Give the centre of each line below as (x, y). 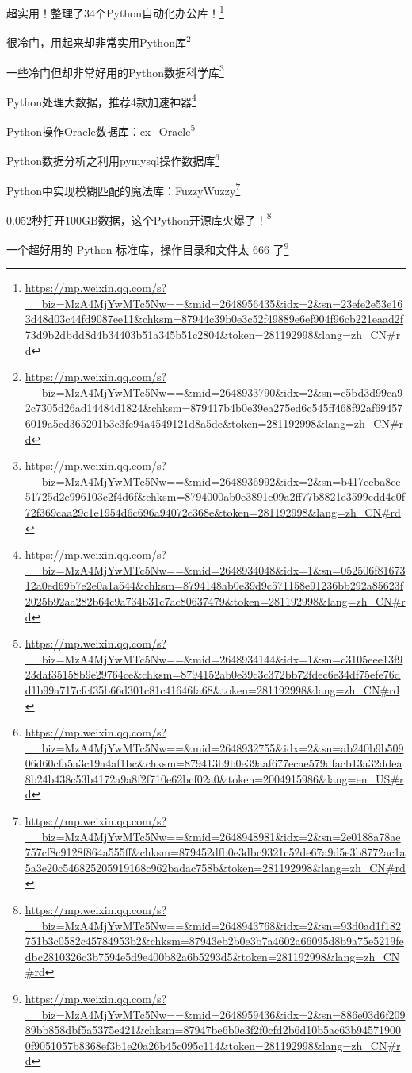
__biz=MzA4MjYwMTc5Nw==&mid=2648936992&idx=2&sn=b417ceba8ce (213, 481)
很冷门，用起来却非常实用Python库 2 (99, 41)
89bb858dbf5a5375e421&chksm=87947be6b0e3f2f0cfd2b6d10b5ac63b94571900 (213, 1030)
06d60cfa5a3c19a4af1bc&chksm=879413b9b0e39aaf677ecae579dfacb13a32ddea (214, 763)
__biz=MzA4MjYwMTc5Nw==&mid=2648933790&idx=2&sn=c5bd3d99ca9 (214, 392)
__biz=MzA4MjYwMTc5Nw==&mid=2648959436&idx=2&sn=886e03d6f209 (215, 1014)
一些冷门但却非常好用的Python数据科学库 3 (115, 71)
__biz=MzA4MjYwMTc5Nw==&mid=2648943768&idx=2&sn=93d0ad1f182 (213, 925)
